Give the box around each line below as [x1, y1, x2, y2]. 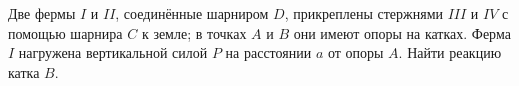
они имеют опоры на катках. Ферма [293, 22, 511, 43]
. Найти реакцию [398, 42, 502, 63]
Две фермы [8, 3, 76, 23]
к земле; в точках [141, 22, 247, 43]
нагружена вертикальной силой [18, 42, 208, 63]
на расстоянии [225, 42, 312, 63]
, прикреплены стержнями [284, 3, 444, 23]
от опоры [327, 42, 384, 63]
